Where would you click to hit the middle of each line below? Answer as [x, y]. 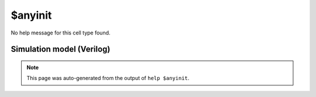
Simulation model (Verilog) [61, 49]
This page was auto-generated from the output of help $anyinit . [108, 78]
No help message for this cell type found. [61, 33]
